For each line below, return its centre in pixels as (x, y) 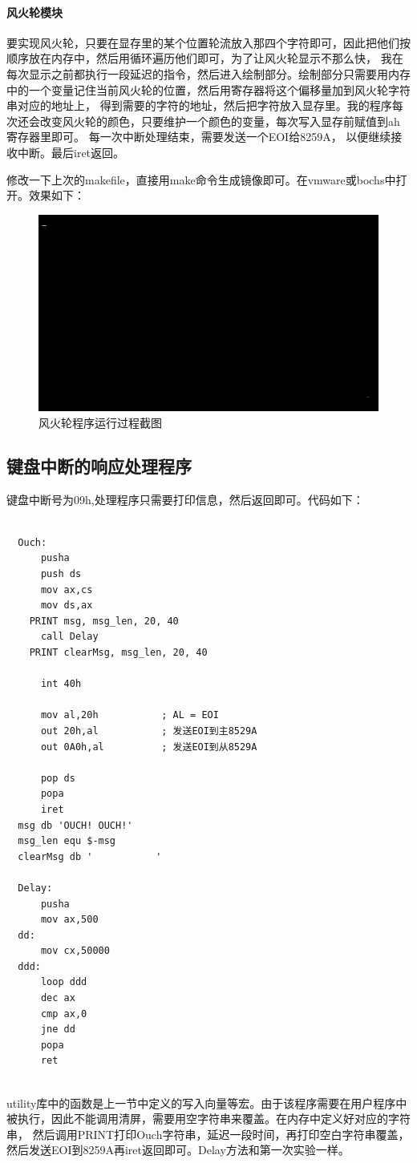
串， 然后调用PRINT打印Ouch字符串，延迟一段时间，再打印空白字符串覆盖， (208, 1134)
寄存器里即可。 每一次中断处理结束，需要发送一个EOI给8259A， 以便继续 (199, 137)
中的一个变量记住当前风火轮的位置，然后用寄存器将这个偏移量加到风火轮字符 (208, 89)
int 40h (61, 684)
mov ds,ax (67, 606)
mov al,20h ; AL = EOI (130, 715)
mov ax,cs (67, 590)
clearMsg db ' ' (90, 856)
